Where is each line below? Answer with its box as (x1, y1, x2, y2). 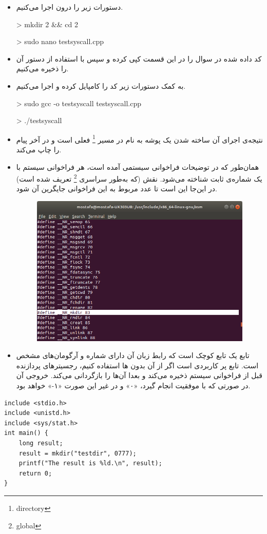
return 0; (18, 469, 52, 477)
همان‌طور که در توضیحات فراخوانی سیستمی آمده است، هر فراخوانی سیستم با (16, 161, 259, 172)
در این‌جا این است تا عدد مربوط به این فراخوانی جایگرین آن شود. (16, 183, 217, 194)
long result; (18, 439, 63, 447)
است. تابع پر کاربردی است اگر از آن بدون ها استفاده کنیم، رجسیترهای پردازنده (16, 360, 259, 370)
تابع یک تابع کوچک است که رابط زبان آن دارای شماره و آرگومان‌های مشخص (16, 350, 250, 361)
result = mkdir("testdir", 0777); (18, 449, 137, 457)
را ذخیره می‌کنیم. (16, 63, 69, 74)
